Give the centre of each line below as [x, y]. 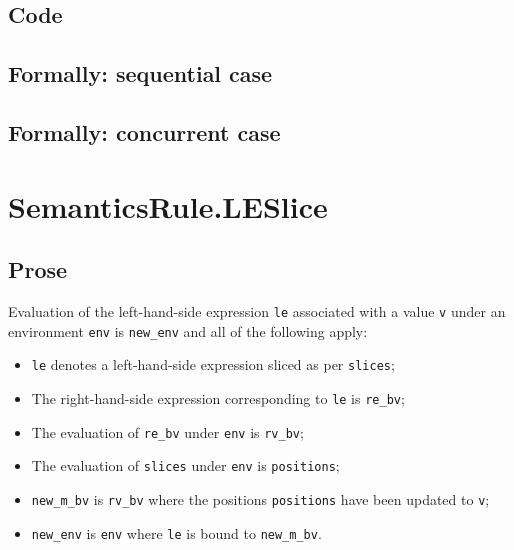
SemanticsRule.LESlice [168, 205]
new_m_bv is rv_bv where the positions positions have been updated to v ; [260, 498]
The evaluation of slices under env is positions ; [185, 465]
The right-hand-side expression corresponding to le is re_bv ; [218, 397]
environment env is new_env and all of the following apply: [188, 330]
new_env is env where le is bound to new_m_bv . [176, 532]
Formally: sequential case [140, 73]
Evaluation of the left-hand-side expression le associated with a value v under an [257, 310]
